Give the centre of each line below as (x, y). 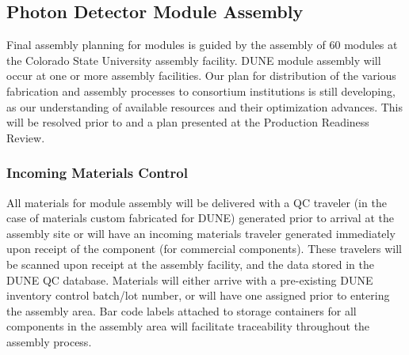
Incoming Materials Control (97, 173)
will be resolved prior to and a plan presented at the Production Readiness (188, 122)
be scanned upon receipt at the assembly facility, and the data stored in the (190, 264)
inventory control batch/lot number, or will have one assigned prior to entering (198, 295)
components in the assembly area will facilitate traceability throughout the (188, 326)
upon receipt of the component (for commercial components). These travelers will (204, 249)
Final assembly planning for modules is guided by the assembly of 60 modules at (202, 45)
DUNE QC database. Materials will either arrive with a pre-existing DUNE (190, 279)
